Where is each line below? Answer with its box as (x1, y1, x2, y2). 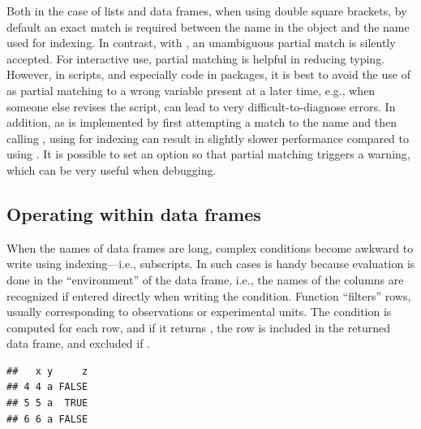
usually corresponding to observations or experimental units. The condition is (6, 303, 392, 320)
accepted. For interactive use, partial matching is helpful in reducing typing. (6, 50, 385, 67)
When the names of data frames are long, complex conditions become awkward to (6, 239, 414, 256)
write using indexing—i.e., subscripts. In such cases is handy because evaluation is (6, 255, 415, 272)
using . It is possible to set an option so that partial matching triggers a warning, (6, 145, 410, 162)
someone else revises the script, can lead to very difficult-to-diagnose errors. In (6, 97, 396, 115)
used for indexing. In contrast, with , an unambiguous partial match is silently (6, 34, 396, 51)
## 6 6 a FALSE (6, 413, 88, 425)
